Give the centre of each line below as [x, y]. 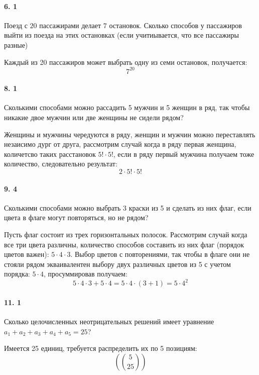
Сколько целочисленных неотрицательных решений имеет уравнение [109, 321]
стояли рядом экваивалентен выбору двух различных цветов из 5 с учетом [117, 264]
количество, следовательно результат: [61, 164]
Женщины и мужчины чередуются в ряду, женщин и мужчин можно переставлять [130, 134]
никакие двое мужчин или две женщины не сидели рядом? [94, 117]
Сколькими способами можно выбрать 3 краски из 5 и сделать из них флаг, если [128, 207]
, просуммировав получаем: [85, 274]
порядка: [17, 274]
